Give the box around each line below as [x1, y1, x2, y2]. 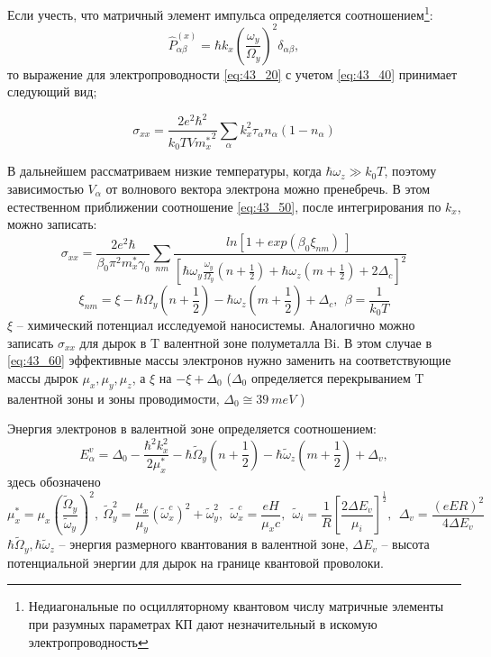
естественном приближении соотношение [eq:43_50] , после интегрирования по [7, 196, 441, 215]
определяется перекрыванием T [250, 368, 424, 387]
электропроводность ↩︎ [28, 632, 149, 651]
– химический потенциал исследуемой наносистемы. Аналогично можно [16, 315, 415, 334]
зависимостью [7, 178, 84, 197]
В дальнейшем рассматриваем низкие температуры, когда [7, 161, 322, 180]
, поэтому [384, 161, 437, 180]
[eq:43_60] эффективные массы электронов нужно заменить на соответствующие [7, 351, 451, 370]
